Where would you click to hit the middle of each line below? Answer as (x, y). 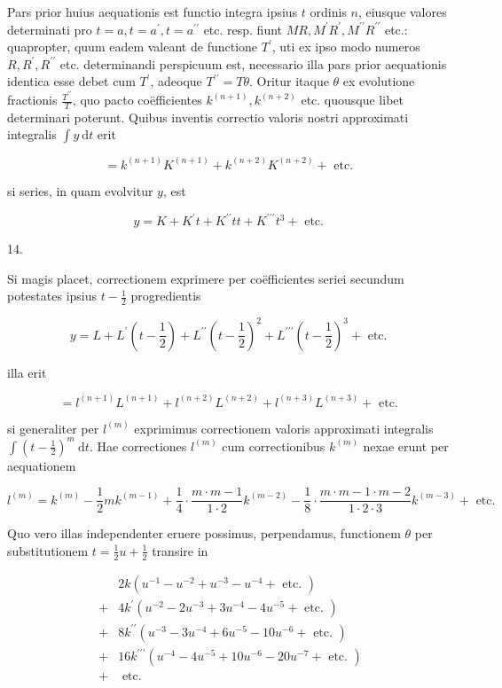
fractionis (32, 100)
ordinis (328, 12)
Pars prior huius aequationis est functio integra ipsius (153, 12)
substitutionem (48, 550)
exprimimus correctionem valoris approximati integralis (284, 428)
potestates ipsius (52, 296)
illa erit (27, 372)
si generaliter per (53, 428)
